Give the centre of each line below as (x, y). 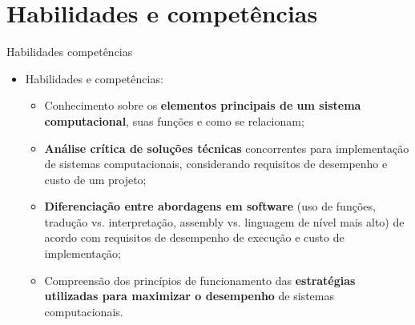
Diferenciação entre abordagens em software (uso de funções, (210, 206)
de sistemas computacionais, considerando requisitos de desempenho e (216, 164)
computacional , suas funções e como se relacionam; (174, 120)
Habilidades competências (70, 52)
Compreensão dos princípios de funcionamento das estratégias (200, 280)
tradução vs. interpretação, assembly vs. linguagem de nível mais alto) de (224, 221)
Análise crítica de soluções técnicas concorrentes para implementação (227, 148)
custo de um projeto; (95, 179)
